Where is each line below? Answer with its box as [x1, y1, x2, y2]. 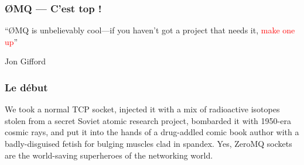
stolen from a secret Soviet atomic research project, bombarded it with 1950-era [5, 114, 291, 126]
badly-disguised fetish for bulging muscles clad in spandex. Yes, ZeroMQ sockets [5, 137, 292, 149]
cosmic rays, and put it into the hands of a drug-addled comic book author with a [5, 126, 299, 138]
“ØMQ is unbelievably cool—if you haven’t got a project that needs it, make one [5, 24, 295, 36]
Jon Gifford [5, 55, 46, 67]
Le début [5, 80, 48, 94]
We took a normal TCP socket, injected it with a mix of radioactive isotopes [5, 103, 280, 115]
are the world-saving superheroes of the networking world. [5, 149, 213, 161]
